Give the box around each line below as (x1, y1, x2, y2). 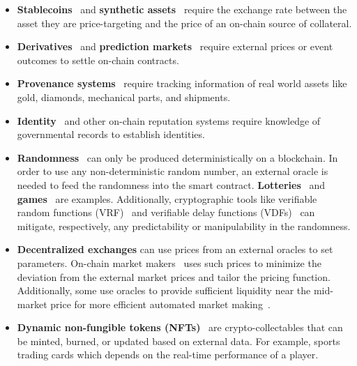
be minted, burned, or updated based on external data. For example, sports (17, 333, 340, 348)
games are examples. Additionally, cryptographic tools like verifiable (17, 191, 317, 206)
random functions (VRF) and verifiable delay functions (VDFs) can (17, 205, 315, 220)
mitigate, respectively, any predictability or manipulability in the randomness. (17, 218, 351, 233)
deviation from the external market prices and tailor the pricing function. (17, 269, 331, 284)
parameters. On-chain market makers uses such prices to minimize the (17, 255, 321, 270)
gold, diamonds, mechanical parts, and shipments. (17, 89, 231, 104)
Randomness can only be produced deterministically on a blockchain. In (17, 150, 338, 165)
